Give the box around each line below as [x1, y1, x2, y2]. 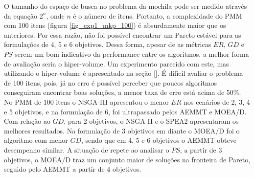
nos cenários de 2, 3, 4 [184, 96, 250, 107]
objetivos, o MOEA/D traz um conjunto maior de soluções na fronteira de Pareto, [4, 154, 251, 164]
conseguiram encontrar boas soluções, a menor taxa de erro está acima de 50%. [4, 87, 241, 97]
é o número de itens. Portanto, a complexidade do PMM [73, 10, 242, 21]
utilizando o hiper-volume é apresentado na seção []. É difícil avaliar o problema [4, 68, 243, 78]
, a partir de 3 [180, 144, 222, 155]
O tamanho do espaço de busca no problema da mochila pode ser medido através [4, 1, 247, 11]
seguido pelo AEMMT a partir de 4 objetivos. [4, 164, 141, 174]
